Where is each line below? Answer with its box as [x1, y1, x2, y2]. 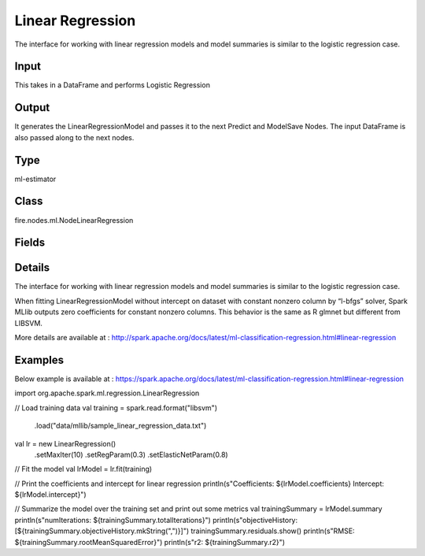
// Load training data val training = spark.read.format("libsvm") [14, 402, 218, 413]
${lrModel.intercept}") [14, 490, 87, 499]
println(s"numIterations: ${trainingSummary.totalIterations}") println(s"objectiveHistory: [14, 515, 298, 524]
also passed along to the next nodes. [14, 132, 135, 142]
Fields [14, 236, 46, 250]
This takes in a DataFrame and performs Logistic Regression [14, 80, 210, 90]
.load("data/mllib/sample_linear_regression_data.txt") [34, 421, 207, 431]
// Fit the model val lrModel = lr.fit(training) [14, 465, 153, 474]
